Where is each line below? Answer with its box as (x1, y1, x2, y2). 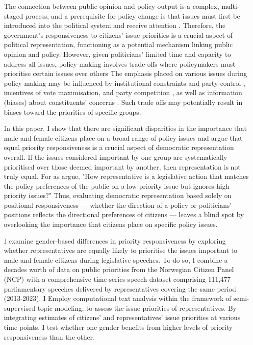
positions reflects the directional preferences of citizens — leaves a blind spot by (4, 209, 244, 220)
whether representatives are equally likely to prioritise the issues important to (4, 245, 237, 255)
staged (4, 10, 23, 21)
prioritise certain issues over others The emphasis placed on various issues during (4, 68, 247, 78)
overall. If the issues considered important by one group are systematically (4, 151, 228, 162)
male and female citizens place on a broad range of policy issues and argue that (4, 132, 243, 143)
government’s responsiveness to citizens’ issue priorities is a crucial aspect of (4, 29, 233, 40)
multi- (221, 1, 240, 11)
